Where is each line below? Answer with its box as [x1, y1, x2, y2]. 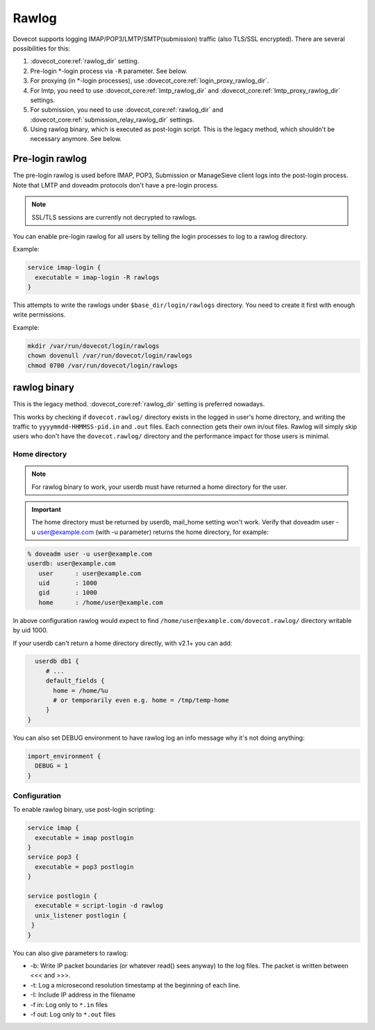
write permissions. [12, 310, 66, 319]
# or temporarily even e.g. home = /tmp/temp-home [53, 697, 229, 704]
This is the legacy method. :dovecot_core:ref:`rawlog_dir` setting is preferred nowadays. [12, 400, 265, 408]
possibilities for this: [12, 44, 71, 52]
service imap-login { [27, 264, 101, 272]
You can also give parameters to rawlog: [12, 949, 128, 957]
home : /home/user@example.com [38, 598, 163, 606]
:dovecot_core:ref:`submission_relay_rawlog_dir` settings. [30, 115, 194, 124]
